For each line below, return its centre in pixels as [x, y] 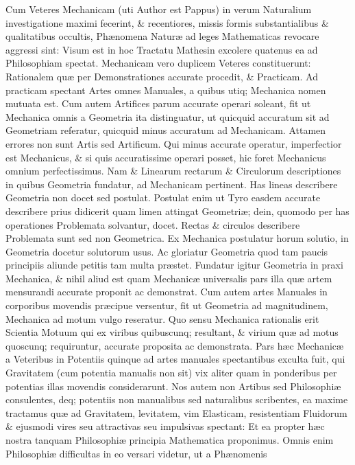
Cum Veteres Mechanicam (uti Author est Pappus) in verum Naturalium [159, 9]
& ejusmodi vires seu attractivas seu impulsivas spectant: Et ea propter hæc [165, 426]
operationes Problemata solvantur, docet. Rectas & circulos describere [153, 224]
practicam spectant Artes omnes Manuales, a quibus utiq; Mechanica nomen [166, 90]
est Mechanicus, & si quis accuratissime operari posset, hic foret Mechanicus [166, 157]
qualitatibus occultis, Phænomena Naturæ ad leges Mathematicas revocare [162, 36]
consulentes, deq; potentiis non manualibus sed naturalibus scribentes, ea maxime [177, 399]
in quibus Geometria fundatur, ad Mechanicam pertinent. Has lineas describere [172, 184]
